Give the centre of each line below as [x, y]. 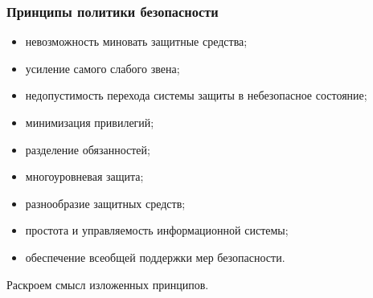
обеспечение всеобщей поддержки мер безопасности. [155, 257]
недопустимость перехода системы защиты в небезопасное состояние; [196, 95]
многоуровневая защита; [84, 176]
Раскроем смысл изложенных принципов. [108, 284]
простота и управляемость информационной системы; [157, 230]
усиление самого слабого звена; [102, 68]
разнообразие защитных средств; [105, 203]
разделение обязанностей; [88, 149]
